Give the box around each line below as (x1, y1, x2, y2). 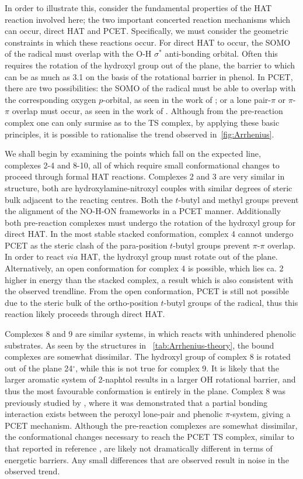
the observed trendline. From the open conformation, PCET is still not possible (5, 285, 289, 297)
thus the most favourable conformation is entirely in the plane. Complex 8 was (5, 385, 286, 397)
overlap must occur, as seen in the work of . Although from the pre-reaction (12, 105, 283, 117)
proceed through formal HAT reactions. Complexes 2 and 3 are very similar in (5, 170, 285, 182)
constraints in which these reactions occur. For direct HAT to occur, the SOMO (5, 36, 291, 48)
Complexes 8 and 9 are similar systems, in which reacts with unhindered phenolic (5, 328, 296, 340)
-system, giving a (229, 408, 291, 420)
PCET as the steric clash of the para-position (5, 239, 168, 251)
